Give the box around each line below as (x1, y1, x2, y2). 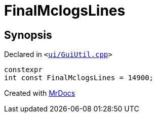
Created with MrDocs (4, 89, 75, 98)
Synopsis (4, 28, 52, 41)
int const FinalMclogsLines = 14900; (4, 74, 154, 82)
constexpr (4, 66, 43, 74)
